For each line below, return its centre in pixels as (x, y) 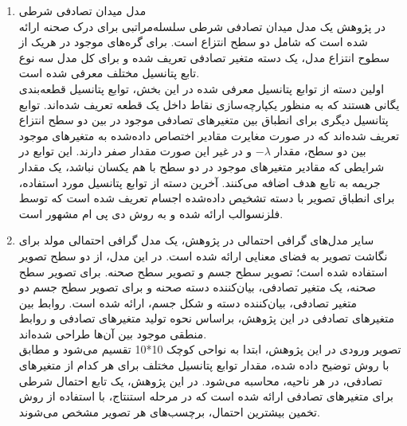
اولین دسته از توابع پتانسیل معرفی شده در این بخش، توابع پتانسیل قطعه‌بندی (202, 88)
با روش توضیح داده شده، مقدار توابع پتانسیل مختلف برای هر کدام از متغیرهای (204, 365)
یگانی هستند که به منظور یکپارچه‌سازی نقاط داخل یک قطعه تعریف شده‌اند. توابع (209, 104)
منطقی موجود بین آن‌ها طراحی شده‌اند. (113, 333)
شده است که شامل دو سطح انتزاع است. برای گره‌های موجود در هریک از (193, 42)
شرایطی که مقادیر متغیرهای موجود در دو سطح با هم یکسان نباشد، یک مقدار (202, 166)
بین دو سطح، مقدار (320, 151)
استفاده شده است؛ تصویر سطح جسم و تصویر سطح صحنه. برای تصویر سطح (203, 271)
